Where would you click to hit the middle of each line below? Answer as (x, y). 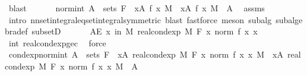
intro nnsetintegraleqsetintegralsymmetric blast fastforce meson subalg (140, 19)
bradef (16, 31)
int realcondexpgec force (57, 42)
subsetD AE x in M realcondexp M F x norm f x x (145, 31)
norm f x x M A (103, 66)
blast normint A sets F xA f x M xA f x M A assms (137, 8)
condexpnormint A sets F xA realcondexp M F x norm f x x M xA (146, 54)
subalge (289, 19)
